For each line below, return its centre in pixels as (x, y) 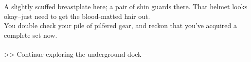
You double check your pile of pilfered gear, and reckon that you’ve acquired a (120, 25)
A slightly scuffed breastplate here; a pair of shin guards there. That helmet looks (126, 6)
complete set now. (31, 35)
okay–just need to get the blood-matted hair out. (77, 16)
